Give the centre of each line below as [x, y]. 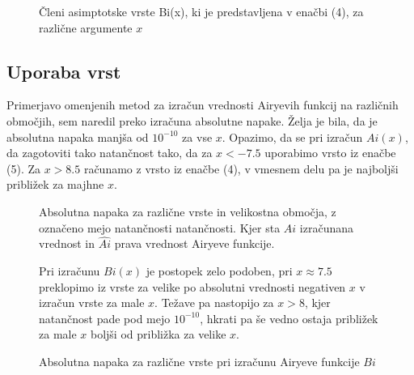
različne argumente [86, 27]
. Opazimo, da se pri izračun [292, 136]
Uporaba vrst [64, 71]
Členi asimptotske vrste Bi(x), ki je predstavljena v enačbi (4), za [201, 11]
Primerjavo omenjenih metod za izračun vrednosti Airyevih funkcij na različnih [203, 105]
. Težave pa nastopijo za [214, 303]
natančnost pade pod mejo [105, 318]
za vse [197, 136]
